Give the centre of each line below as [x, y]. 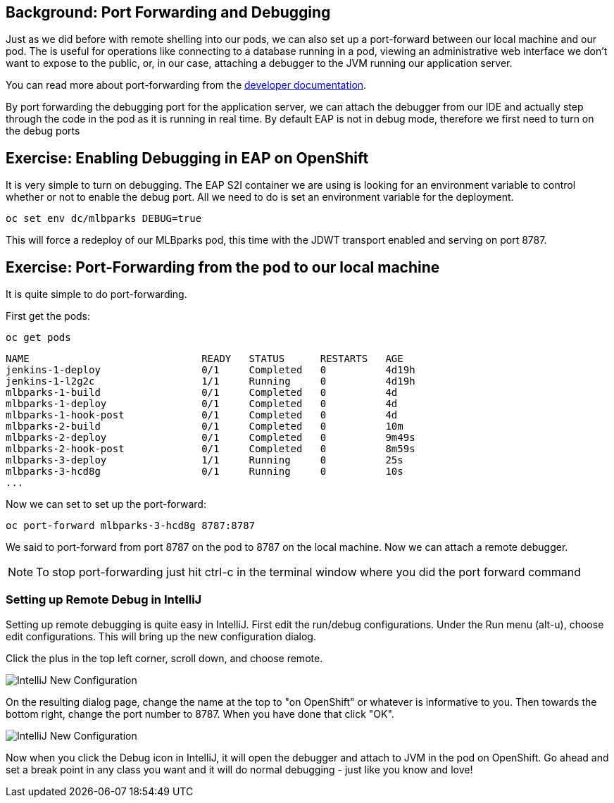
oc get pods [38, 338]
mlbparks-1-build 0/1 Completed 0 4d [202, 393]
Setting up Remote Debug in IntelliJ [104, 600]
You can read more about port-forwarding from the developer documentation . [186, 85]
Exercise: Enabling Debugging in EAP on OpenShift [187, 158]
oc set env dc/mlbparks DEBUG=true [104, 219]
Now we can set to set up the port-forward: [106, 504]
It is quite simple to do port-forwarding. [96, 294]
